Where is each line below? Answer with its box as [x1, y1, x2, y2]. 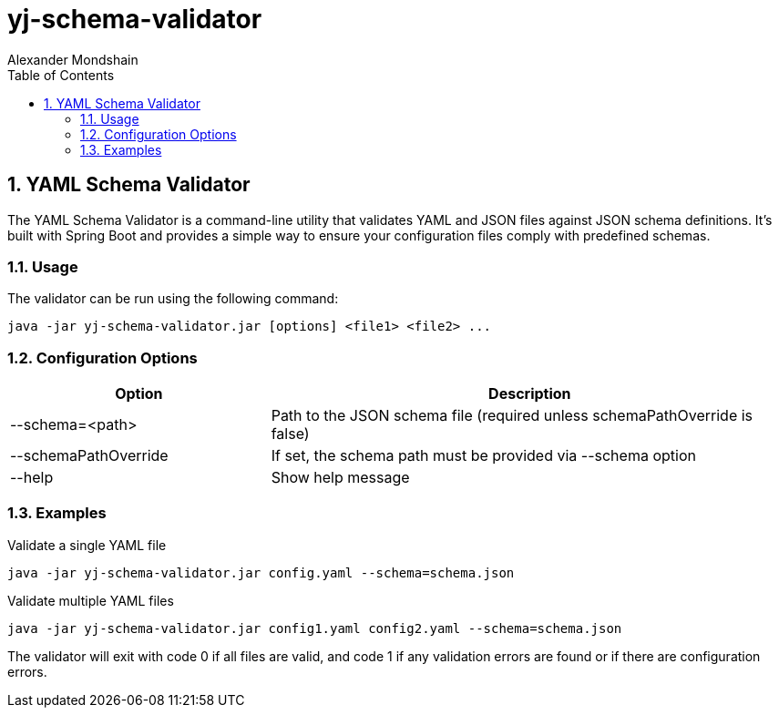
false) [271, 424, 310, 444]
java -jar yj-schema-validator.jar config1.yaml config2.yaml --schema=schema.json [7, 620, 622, 636]
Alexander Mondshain [7, 51, 138, 67]
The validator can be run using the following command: [7, 291, 339, 307]
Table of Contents [7, 66, 115, 83]
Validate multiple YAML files [7, 592, 174, 608]
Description [488, 384, 571, 403]
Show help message [271, 468, 410, 487]
